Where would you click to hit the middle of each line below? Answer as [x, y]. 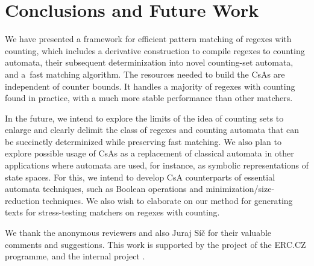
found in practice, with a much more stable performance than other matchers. [149, 98]
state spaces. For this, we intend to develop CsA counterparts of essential [140, 177]
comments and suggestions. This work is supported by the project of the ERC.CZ [155, 244]
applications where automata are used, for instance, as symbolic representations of [157, 165]
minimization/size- [240, 189]
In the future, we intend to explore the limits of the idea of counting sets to [144, 118]
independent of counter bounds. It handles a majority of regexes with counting [150, 86]
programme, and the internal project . [75, 256]
